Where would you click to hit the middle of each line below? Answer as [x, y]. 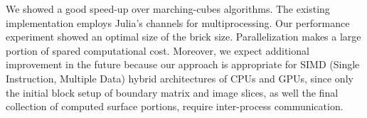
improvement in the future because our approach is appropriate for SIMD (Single [183, 64]
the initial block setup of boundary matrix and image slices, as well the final [172, 92]
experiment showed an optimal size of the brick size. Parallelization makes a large [183, 37]
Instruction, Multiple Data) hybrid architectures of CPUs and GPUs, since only [180, 78]
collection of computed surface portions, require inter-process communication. [175, 106]
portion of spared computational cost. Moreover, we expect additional [158, 50]
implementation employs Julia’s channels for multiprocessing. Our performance [178, 22]
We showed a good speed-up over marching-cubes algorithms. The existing [168, 9]
